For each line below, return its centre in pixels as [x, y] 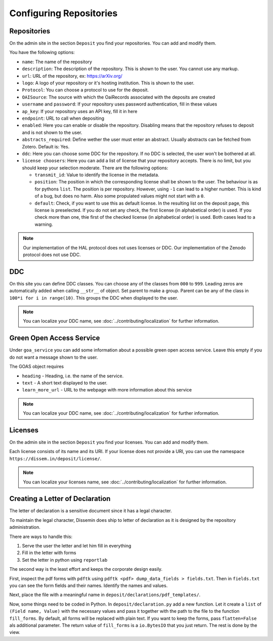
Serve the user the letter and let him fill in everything [77, 546]
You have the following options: [42, 53]
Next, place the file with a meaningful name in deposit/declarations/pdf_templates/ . [105, 595]
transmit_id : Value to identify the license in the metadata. [97, 175]
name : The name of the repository [57, 62]
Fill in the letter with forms [49, 553]
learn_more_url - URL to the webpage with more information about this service [107, 390]
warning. [44, 224]
